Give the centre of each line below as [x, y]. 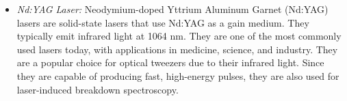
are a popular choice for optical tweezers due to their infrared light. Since [170, 62]
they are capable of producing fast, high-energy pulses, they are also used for [178, 75]
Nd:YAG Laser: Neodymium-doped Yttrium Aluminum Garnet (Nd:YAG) [172, 9]
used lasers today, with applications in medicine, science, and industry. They [177, 49]
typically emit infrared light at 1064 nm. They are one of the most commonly [179, 36]
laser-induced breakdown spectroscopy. [98, 89]
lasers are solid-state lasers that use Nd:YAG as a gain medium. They [163, 22]
